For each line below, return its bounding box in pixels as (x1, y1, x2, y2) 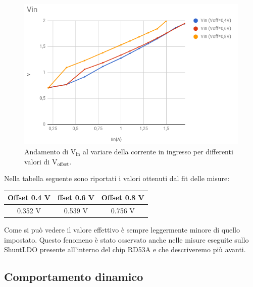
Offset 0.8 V (101, 192, 144, 203)
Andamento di (24, 146, 69, 156)
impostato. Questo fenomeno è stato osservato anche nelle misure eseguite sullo (4, 234, 249, 245)
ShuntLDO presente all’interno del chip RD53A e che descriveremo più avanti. (4, 244, 246, 255)
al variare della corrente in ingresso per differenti (82, 146, 233, 156)
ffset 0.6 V (57, 192, 94, 203)
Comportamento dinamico (4, 269, 143, 284)
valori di (24, 156, 50, 166)
